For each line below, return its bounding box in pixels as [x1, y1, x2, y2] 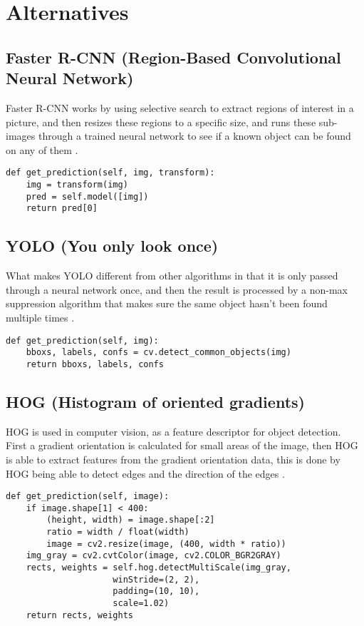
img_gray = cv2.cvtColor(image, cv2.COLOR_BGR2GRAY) [26, 550, 281, 561]
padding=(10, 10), [113, 586, 200, 597]
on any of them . [6, 142, 78, 157]
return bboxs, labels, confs [26, 359, 164, 369]
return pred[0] [26, 203, 98, 214]
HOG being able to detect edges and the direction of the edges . [6, 466, 285, 481]
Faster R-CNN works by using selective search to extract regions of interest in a [6, 100, 354, 115]
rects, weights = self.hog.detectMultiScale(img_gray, [26, 563, 291, 573]
